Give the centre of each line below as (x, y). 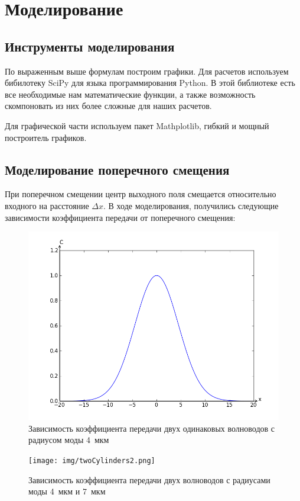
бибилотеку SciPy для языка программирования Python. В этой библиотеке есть (150, 83)
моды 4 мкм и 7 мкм (67, 491)
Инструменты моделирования (90, 46)
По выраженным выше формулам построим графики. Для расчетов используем (147, 71)
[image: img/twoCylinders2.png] (92, 460)
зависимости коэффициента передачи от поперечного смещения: (120, 217)
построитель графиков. (46, 137)
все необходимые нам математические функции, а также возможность (130, 94)
